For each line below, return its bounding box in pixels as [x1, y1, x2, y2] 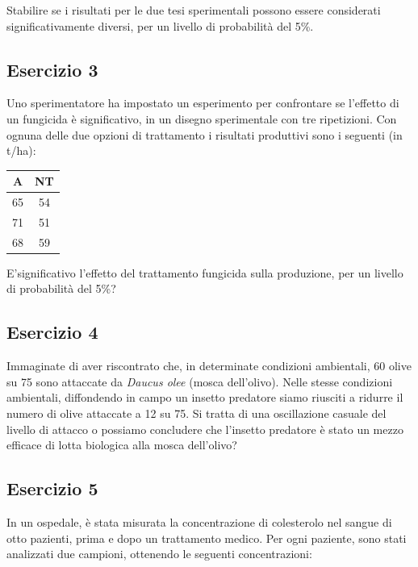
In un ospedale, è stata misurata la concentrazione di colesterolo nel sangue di [6, 514, 392, 531]
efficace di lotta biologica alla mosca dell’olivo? [6, 436, 237, 453]
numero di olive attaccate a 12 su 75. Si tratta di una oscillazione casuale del [6, 405, 387, 422]
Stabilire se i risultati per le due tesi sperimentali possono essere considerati [6, 2, 381, 18]
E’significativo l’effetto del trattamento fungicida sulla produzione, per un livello [6, 264, 403, 281]
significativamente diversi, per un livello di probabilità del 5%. [6, 17, 314, 34]
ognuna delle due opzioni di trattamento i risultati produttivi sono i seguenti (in [6, 126, 403, 143]
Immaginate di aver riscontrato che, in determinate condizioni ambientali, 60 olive [6, 357, 412, 374]
